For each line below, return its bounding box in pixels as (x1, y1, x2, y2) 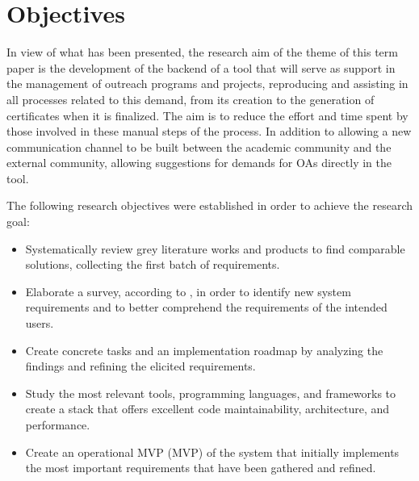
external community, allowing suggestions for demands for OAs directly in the (6, 154, 392, 171)
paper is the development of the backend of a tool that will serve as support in (6, 59, 396, 76)
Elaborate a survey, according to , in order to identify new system (25, 282, 351, 299)
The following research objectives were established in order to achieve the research (6, 197, 413, 214)
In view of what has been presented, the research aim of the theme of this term (6, 44, 398, 61)
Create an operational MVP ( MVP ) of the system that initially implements (25, 443, 400, 460)
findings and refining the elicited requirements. (25, 358, 256, 374)
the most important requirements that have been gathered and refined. (25, 459, 376, 476)
